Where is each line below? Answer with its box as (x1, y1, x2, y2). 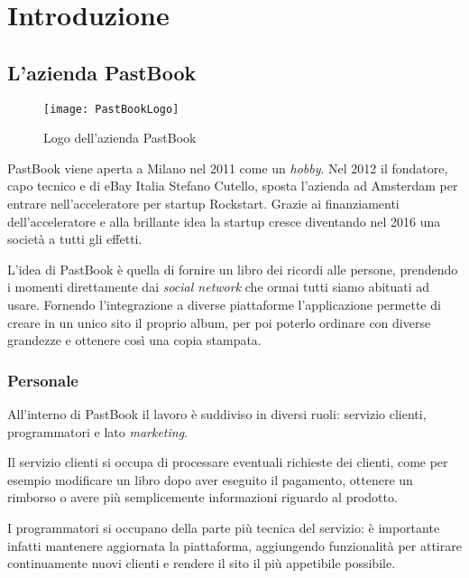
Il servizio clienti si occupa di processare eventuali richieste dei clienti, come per (7, 452, 448, 471)
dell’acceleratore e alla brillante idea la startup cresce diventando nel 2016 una (7, 211, 441, 230)
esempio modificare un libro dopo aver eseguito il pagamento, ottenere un (7, 470, 413, 489)
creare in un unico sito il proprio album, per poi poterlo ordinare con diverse (7, 312, 431, 331)
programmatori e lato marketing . (7, 422, 189, 441)
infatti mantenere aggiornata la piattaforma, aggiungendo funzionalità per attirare (7, 536, 462, 555)
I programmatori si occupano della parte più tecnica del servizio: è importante (7, 517, 440, 536)
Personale (7, 368, 78, 391)
